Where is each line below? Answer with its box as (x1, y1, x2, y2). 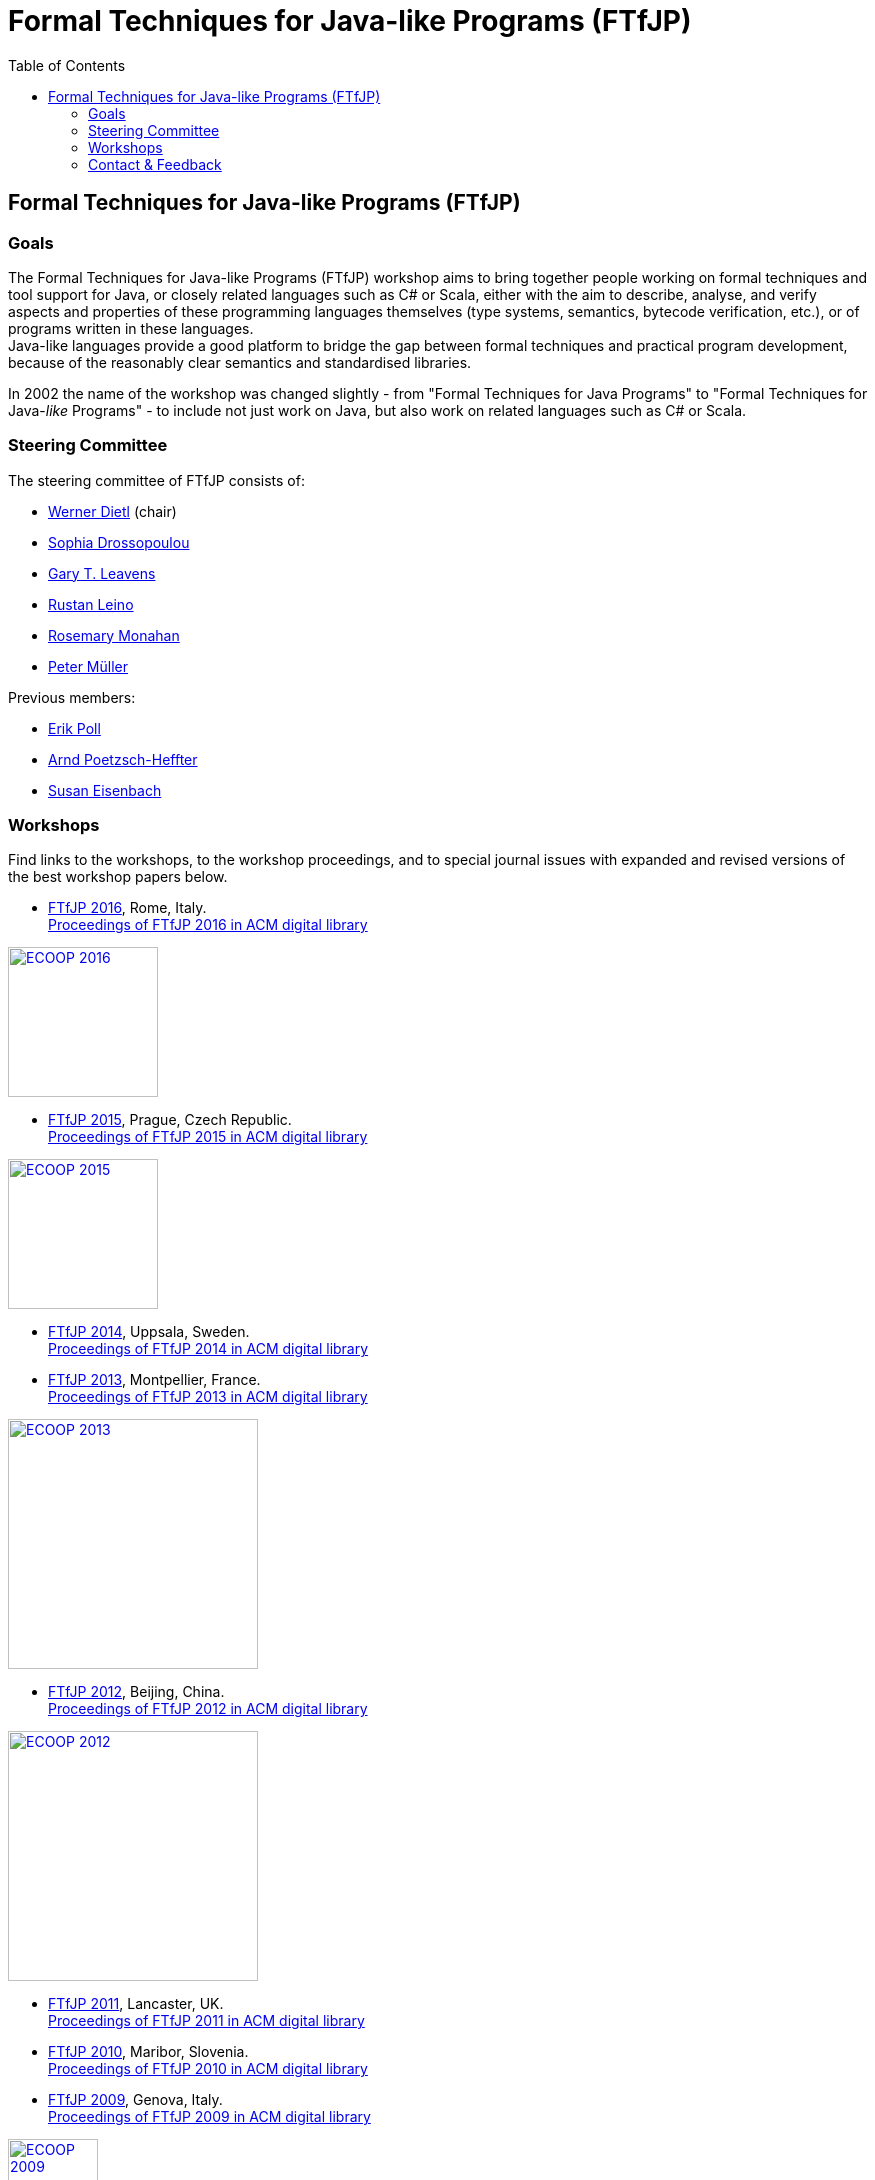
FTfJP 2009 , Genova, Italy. (48, 2091, 223, 2109)
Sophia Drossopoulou (48, 533, 190, 551)
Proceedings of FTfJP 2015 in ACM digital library (48, 1128, 368, 1146)
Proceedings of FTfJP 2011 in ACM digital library (48, 2012, 365, 2030)
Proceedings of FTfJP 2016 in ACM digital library (48, 916, 368, 934)
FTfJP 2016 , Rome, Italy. (48, 899, 207, 917)
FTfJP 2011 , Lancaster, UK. (48, 1995, 224, 2013)
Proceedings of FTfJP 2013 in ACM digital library (48, 1388, 368, 1406)
